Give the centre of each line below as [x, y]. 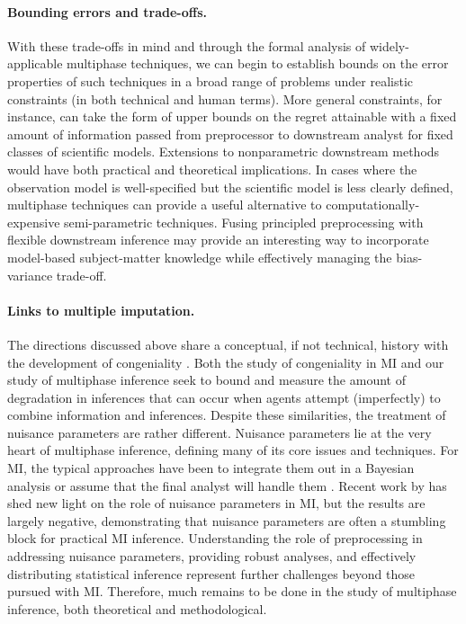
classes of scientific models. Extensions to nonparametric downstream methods [224, 152]
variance [30, 275]
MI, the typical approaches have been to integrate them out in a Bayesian [211, 468]
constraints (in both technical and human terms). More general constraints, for [225, 98]
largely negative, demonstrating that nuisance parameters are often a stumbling [227, 520]
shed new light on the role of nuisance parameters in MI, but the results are [216, 503]
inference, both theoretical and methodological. [137, 608]
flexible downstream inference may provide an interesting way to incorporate [218, 240]
